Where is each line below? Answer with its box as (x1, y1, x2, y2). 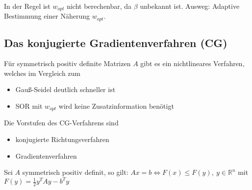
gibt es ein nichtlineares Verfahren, (140, 58, 245, 69)
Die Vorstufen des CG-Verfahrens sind (4, 118, 119, 128)
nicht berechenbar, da (67, 1, 132, 11)
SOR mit (15, 100, 43, 111)
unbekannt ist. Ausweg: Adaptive (140, 1, 240, 11)
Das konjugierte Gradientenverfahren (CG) (4, 35, 227, 50)
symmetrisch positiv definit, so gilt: (22, 167, 128, 177)
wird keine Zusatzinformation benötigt (58, 100, 174, 111)
